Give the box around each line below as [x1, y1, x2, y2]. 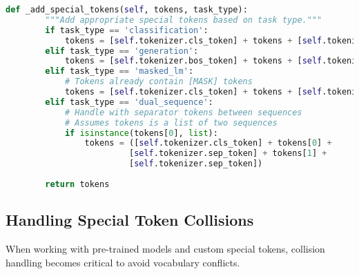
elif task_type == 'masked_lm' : [45, 66, 194, 77]
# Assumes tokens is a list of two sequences [64, 117, 278, 128]
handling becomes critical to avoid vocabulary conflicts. [6, 255, 240, 269]
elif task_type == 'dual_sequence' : [45, 97, 213, 107]
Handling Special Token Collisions [6, 209, 254, 231]
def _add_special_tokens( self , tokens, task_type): [6, 5, 248, 14]
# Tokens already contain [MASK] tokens [64, 77, 253, 87]
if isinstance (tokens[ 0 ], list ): [64, 128, 218, 138]
